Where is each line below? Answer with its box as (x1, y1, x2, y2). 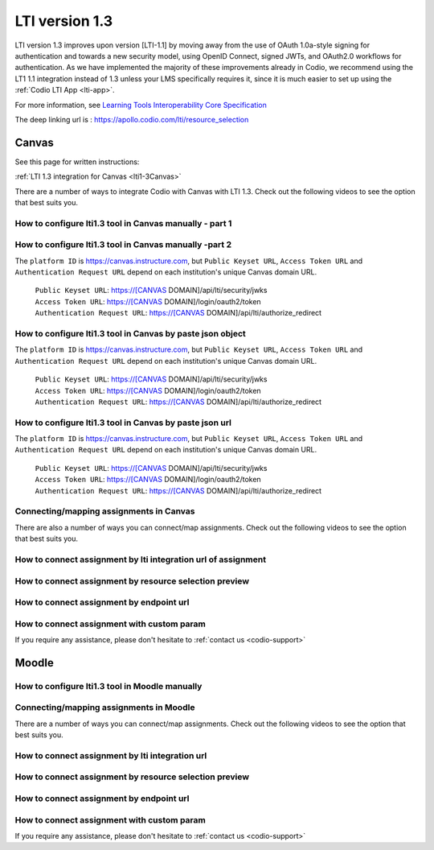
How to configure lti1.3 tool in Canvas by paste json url (14, 417, 232, 428)
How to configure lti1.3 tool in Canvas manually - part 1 (14, 217, 232, 229)
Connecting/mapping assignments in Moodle (14, 702, 195, 713)
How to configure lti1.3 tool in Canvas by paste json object (14, 328, 247, 339)
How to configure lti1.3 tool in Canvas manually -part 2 (14, 239, 232, 250)
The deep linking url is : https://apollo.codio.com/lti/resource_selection (14, 114, 249, 124)
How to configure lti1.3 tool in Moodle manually (14, 680, 203, 691)
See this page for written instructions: (14, 157, 140, 167)
